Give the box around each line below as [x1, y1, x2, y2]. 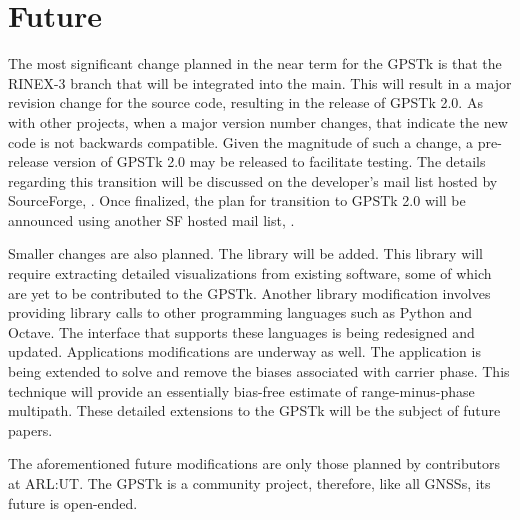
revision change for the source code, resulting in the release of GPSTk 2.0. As [8, 92, 483, 113]
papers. [8, 419, 53, 440]
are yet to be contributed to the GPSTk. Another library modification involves [8, 282, 491, 303]
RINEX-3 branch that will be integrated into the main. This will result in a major [8, 72, 512, 93]
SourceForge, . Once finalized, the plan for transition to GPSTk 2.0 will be [8, 190, 466, 211]
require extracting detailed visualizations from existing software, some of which [8, 263, 492, 284]
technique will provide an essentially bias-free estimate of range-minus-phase [8, 380, 475, 401]
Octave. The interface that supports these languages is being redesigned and [8, 321, 475, 342]
